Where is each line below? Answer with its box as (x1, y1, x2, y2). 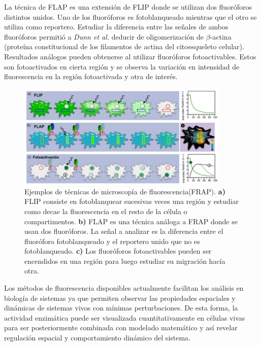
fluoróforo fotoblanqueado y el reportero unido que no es (24, 235, 200, 246)
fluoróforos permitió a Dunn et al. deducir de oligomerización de (4, 31, 204, 42)
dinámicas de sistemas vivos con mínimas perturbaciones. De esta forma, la (4, 302, 238, 313)
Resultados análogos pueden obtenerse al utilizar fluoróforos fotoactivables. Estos (4, 51, 256, 61)
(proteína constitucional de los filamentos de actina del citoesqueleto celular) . (4, 41, 244, 52)
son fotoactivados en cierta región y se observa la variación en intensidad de (4, 61, 240, 72)
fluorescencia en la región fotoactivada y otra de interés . (4, 71, 178, 82)
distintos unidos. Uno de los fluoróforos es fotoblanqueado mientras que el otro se (4, 11, 257, 22)
